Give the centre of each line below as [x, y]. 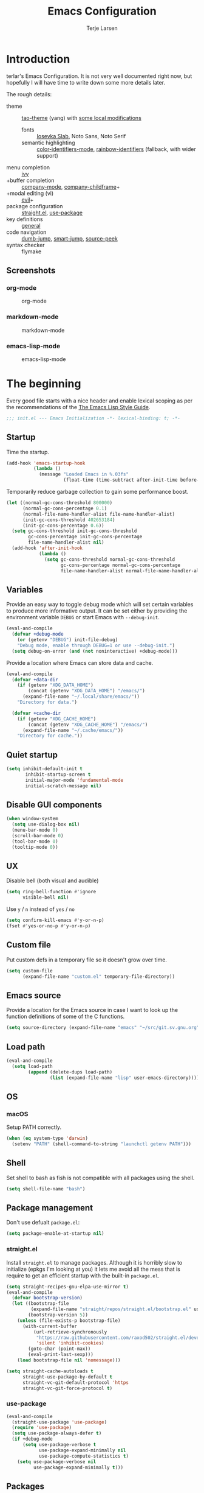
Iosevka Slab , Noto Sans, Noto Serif [81, 136]
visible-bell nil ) [46, 898]
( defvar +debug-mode [38, 634]
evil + [28, 200]
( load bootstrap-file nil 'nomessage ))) [69, 1360]
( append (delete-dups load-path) [70, 1072]
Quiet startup [32, 755]
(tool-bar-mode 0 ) [35, 841]
